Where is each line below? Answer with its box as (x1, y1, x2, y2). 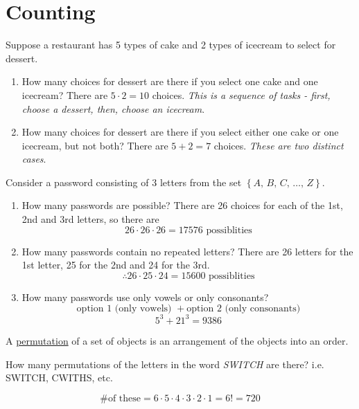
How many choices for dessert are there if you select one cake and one (21, 74, 318, 89)
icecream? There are (21, 87, 108, 102)
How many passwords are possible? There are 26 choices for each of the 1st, (21, 198, 343, 212)
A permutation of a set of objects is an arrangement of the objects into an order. (6, 333, 349, 347)
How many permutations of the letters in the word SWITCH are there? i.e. (6, 356, 324, 371)
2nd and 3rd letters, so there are (21, 212, 159, 226)
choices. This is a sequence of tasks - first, (152, 87, 331, 102)
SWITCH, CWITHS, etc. (6, 370, 113, 385)
